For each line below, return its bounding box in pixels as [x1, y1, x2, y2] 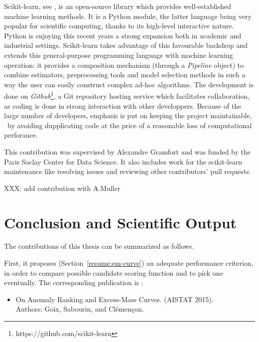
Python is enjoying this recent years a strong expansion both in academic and [4, 30, 242, 40]
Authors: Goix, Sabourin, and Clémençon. [15, 304, 144, 314]
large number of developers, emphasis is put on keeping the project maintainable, [4, 110, 252, 121]
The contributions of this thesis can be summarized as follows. [4, 241, 194, 251]
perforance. [4, 130, 38, 140]
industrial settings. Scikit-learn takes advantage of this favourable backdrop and [4, 40, 248, 50]
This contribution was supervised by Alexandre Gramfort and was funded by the [4, 146, 251, 157]
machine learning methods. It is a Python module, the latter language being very [4, 10, 252, 21]
